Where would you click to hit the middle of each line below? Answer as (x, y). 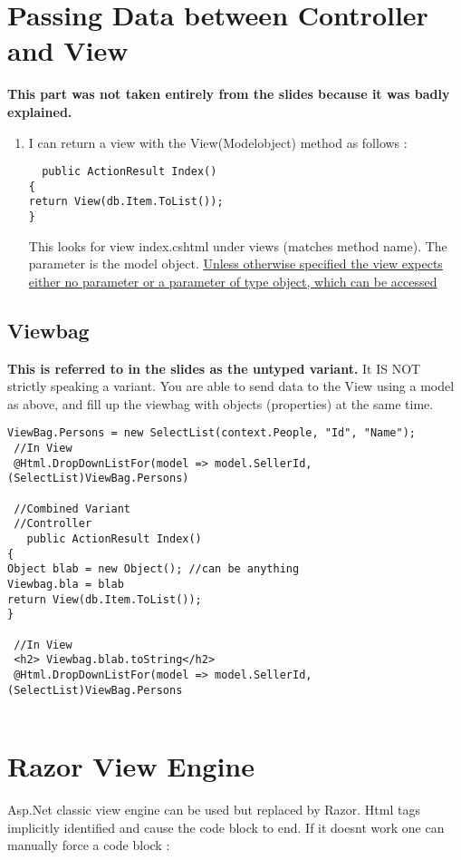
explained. (40, 111)
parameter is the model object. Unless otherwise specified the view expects (235, 264)
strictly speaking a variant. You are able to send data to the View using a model (231, 386)
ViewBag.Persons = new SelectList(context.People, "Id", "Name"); (212, 433)
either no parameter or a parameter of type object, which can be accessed (233, 281)
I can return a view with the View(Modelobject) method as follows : (218, 142)
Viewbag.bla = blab (66, 585)
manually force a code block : (89, 845)
